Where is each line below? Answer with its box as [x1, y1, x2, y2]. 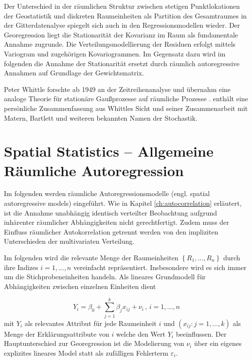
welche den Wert [116, 328, 166, 339]
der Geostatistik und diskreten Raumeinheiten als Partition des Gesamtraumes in [4, 10, 247, 20]
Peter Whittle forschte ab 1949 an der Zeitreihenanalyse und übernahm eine [4, 84, 231, 94]
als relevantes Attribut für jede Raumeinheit [24, 318, 157, 328]
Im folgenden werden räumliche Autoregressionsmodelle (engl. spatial [4, 188, 210, 199]
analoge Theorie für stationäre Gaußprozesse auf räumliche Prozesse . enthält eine [4, 93, 248, 104]
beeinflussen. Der [176, 328, 227, 339]
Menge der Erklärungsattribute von [4, 328, 109, 339]
